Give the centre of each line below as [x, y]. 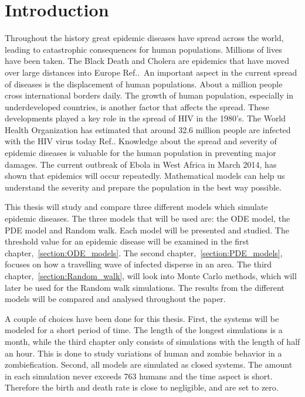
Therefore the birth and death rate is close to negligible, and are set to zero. [142, 387]
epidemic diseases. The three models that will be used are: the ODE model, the [148, 218]
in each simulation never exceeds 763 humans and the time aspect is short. [139, 376]
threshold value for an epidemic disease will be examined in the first [127, 241]
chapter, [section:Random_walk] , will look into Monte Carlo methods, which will [151, 276]
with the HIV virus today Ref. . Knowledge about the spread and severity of [141, 141]
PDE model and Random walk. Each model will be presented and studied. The [147, 230]
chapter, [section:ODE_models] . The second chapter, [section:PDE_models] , [144, 252]
